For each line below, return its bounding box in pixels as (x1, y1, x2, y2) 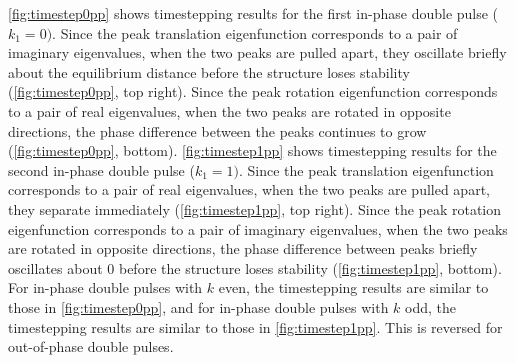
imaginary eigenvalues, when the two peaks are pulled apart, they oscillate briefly (8, 42, 507, 63)
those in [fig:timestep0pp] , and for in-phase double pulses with (8, 296, 389, 317)
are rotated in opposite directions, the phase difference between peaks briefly (8, 238, 478, 259)
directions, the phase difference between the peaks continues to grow (8, 120, 427, 141)
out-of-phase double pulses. (8, 336, 174, 357)
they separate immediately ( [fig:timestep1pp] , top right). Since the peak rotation (8, 198, 502, 219)
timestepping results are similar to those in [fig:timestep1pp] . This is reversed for (8, 316, 503, 337)
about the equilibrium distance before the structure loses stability (8, 61, 410, 82)
